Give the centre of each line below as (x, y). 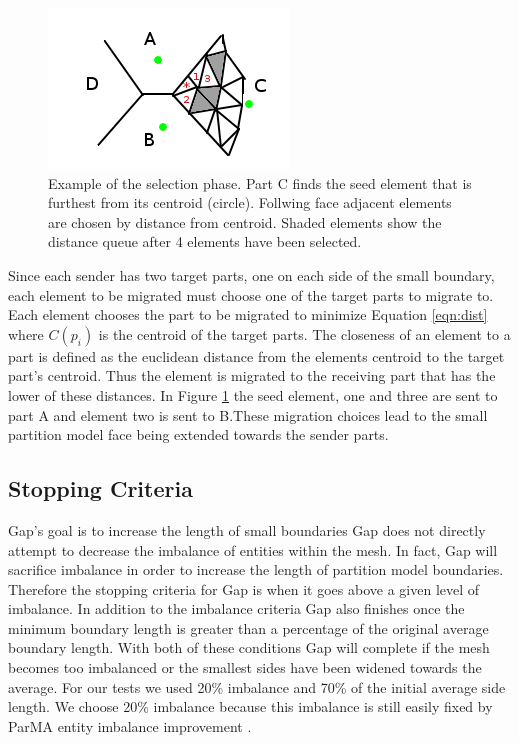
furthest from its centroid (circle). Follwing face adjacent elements (250, 202)
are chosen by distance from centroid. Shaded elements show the (245, 221)
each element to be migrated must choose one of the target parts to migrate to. (251, 294)
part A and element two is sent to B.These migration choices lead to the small (248, 414)
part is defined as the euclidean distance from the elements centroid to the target (256, 355)
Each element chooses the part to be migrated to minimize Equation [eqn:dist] (248, 314)
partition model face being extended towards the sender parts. (198, 434)
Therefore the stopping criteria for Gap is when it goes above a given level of (244, 588)
